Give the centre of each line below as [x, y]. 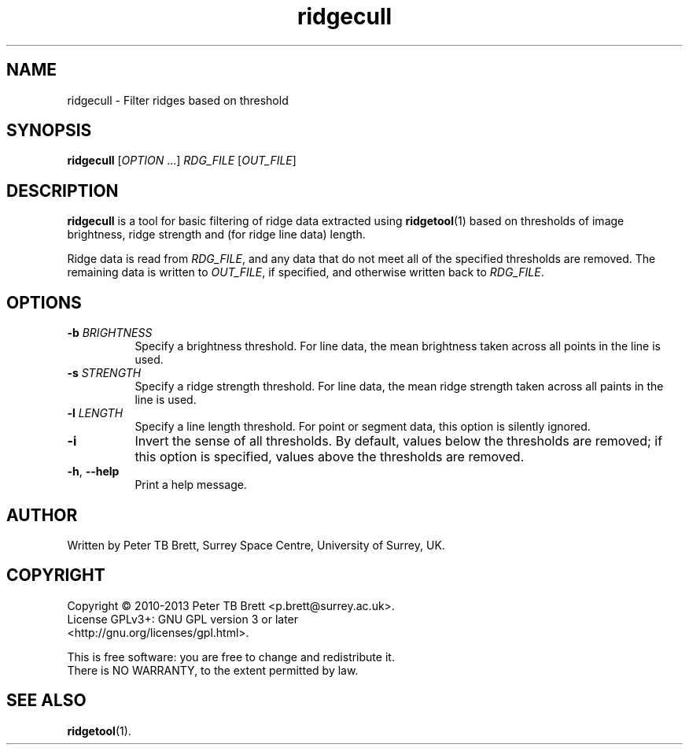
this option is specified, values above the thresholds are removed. [330, 457]
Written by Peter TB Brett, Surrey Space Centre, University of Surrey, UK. [256, 545]
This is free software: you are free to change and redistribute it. [231, 657]
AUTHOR [42, 515]
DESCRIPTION [63, 191]
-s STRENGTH [104, 373]
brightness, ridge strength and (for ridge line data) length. [216, 235]
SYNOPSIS [49, 131]
